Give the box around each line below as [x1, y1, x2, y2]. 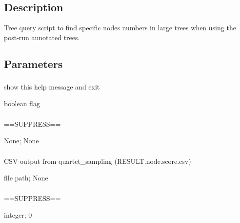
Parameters [4, 56, 63, 71]
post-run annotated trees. [4, 32, 80, 42]
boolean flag [4, 98, 40, 108]
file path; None [4, 172, 48, 182]
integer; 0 [4, 210, 32, 220]
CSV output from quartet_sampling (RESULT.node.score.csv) [4, 156, 191, 166]
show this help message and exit [4, 82, 100, 92]
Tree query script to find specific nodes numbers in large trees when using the [4, 22, 236, 33]
